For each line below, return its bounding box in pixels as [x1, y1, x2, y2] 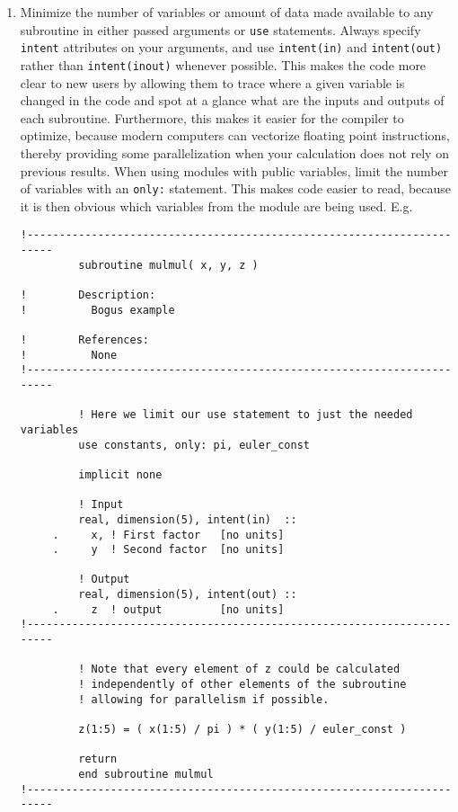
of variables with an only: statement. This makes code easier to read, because [20, 179, 452, 198]
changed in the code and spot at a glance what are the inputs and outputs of [20, 91, 445, 110]
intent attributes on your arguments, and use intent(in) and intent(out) [20, 38, 443, 57]
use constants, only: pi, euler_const [78, 438, 310, 451]
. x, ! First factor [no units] [52, 528, 285, 541]
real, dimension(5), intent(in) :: [78, 513, 297, 526]
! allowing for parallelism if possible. [78, 692, 330, 706]
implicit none [78, 468, 163, 481]
